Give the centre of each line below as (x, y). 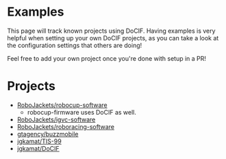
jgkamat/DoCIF (38, 148)
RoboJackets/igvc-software (56, 119)
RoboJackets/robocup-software (62, 105)
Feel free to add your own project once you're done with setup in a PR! (107, 58)
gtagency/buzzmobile (48, 134)
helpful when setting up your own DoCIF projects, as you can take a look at (113, 38)
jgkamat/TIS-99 (39, 141)
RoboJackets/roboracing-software (66, 126)
